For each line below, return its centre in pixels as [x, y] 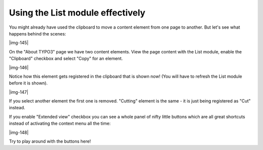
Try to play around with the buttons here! [50, 141]
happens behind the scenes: [38, 33]
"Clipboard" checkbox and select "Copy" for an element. [66, 59]
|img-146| [19, 67]
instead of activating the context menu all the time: [60, 123]
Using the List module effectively [77, 13]
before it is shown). [28, 83]
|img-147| [19, 92]
